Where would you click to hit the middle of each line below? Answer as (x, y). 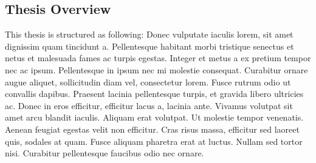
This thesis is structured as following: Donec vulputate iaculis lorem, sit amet (149, 34)
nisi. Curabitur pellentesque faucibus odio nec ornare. (105, 153)
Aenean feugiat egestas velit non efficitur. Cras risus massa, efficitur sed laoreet (152, 129)
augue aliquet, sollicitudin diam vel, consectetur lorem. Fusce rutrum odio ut (148, 81)
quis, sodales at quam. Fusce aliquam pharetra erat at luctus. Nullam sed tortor (154, 141)
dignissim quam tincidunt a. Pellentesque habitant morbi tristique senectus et (149, 46)
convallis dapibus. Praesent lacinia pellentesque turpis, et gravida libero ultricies (154, 94)
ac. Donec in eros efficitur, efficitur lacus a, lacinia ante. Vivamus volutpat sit (149, 105)
